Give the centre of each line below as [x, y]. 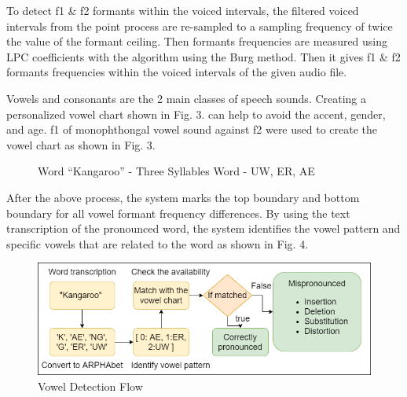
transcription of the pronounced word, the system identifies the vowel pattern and [203, 228]
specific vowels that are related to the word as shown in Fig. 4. [158, 243]
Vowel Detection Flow [90, 386]
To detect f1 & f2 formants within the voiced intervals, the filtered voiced [183, 10]
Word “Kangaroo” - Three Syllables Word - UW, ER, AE [176, 171]
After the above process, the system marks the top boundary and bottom [183, 197]
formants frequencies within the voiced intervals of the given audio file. [177, 72]
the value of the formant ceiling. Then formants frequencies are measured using [197, 41]
